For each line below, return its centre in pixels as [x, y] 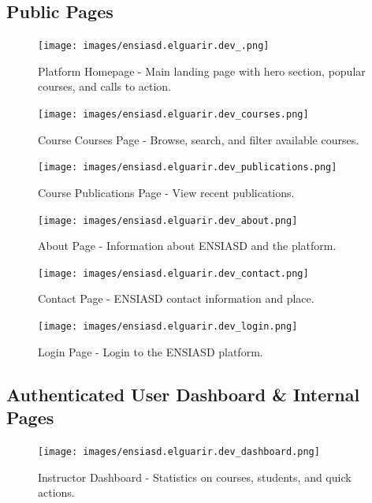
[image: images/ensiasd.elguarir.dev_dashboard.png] [179, 451]
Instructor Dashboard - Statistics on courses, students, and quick [195, 477]
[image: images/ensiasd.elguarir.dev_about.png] [168, 220]
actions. [56, 492]
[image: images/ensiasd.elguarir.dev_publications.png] [188, 168]
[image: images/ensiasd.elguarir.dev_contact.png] [173, 273]
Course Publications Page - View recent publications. [166, 192]
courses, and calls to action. [105, 86]
